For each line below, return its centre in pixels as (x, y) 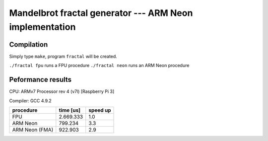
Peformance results (40, 80)
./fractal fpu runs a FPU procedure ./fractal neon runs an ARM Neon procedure (99, 66)
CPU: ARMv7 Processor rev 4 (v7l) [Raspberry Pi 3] (62, 91)
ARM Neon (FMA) (33, 130)
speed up (100, 110)
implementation (42, 27)
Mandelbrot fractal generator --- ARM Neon (101, 13)
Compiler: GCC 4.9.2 (30, 101)
